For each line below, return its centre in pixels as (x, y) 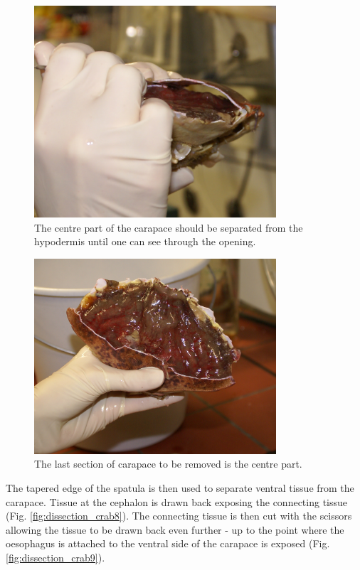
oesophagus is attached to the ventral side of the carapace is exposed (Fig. (168, 543)
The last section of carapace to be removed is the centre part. (168, 464)
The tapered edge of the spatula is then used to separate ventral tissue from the (180, 487)
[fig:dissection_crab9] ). (55, 557)
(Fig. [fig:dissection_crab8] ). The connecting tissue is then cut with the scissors (179, 516)
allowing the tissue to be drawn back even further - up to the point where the (175, 529)
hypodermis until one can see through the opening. (145, 241)
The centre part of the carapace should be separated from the (169, 227)
